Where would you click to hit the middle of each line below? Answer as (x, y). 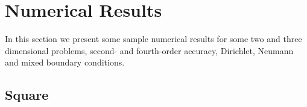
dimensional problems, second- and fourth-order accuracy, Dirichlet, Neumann (149, 50)
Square (27, 95)
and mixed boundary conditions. (65, 62)
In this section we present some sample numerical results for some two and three (153, 39)
